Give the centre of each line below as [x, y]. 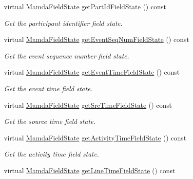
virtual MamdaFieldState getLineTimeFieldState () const [90, 170]
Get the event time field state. [48, 88]
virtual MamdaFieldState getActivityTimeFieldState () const [95, 137]
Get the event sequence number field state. [67, 55]
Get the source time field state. [50, 121]
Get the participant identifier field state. [63, 23]
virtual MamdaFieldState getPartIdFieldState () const [85, 6]
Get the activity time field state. [51, 154]
